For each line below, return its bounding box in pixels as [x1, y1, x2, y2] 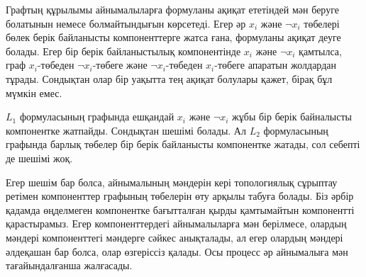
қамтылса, [299, 43, 342, 58]
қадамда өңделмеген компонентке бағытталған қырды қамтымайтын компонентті [6, 202, 355, 217]
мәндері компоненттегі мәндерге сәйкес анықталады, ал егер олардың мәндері [6, 230, 343, 244]
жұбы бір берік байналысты [232, 109, 352, 124]
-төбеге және [92, 57, 148, 72]
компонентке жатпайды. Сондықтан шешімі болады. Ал [6, 123, 246, 137]
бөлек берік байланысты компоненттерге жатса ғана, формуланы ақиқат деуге [6, 30, 341, 45]
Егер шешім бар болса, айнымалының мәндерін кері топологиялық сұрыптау [6, 174, 338, 189]
